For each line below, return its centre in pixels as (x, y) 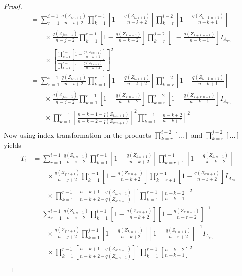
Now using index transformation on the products (78, 134)
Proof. (13, 6)
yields (13, 145)
